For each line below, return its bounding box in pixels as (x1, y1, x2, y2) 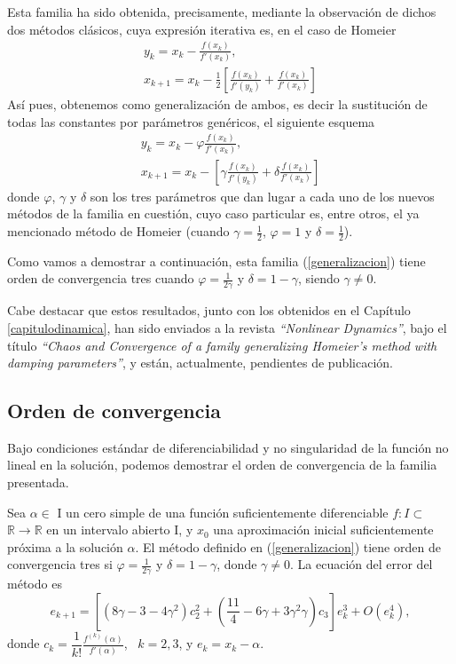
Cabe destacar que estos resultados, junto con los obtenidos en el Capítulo (7, 301, 411, 320)
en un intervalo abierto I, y (46, 520, 193, 539)
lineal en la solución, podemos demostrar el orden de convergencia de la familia (7, 455, 437, 474)
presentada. (7, 473, 69, 492)
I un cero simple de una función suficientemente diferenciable (57, 502, 389, 521)
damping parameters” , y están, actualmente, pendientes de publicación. (7, 353, 393, 372)
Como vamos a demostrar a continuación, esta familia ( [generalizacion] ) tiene (7, 251, 426, 270)
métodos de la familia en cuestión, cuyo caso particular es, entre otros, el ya (7, 204, 420, 223)
